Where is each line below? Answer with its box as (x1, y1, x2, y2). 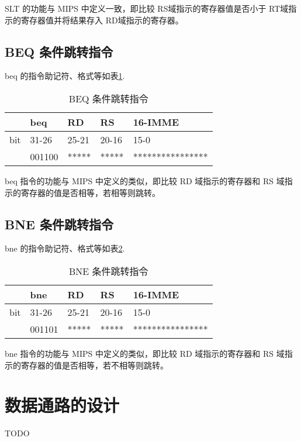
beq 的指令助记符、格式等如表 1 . (5, 70, 125, 82)
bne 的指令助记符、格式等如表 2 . (5, 242, 125, 254)
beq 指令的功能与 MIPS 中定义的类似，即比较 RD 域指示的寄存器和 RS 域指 (5, 174, 293, 187)
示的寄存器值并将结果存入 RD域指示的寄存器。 (5, 13, 184, 26)
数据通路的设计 (5, 393, 120, 417)
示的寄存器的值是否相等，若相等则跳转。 (5, 186, 160, 198)
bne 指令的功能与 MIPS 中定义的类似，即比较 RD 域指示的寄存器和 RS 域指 (5, 347, 293, 359)
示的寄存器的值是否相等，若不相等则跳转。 (5, 359, 168, 371)
